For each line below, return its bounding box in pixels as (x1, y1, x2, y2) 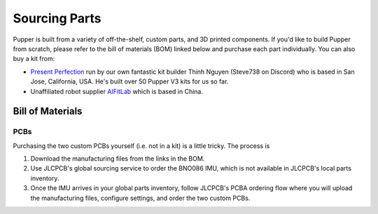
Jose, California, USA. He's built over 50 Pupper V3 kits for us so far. (30, 77, 229, 86)
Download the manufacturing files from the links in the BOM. (30, 154, 205, 163)
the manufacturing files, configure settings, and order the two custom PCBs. (30, 194, 251, 202)
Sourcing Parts (13, 11, 101, 26)
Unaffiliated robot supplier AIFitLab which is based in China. (30, 87, 203, 95)
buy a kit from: (13, 55, 55, 63)
